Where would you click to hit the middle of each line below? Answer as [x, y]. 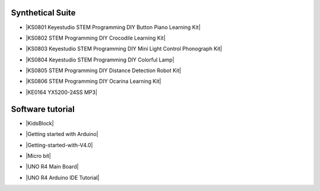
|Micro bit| [39, 156]
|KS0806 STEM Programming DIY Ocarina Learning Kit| [93, 81]
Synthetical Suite [44, 13]
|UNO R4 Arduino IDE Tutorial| [63, 177]
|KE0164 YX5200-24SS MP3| [62, 92]
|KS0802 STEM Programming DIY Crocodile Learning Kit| [96, 38]
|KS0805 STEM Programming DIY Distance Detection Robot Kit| [103, 70]
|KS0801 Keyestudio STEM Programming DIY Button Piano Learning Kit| [113, 27]
